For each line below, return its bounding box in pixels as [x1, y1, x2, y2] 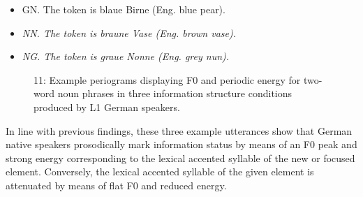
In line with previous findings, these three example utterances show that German [6, 123, 353, 138]
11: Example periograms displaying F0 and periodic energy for [34, 72, 301, 87]
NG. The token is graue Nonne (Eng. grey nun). [22, 49, 230, 64]
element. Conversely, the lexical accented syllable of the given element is [6, 164, 314, 179]
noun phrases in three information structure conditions [57, 86, 292, 101]
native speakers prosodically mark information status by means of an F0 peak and [6, 137, 357, 152]
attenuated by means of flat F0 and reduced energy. [6, 177, 227, 192]
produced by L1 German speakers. [34, 99, 180, 114]
